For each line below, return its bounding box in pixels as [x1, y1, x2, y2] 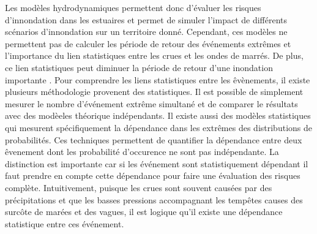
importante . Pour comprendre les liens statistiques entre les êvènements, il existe [5, 73, 310, 86]
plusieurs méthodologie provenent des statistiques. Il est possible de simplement [5, 85, 304, 98]
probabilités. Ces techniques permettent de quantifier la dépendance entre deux [5, 133, 302, 146]
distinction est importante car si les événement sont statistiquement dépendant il [5, 157, 308, 170]
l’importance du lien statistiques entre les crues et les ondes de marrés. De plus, [5, 49, 304, 62]
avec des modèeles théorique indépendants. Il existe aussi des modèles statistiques [5, 109, 311, 122]
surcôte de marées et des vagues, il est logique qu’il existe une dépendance [5, 205, 283, 218]
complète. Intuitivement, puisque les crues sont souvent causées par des [5, 181, 272, 194]
